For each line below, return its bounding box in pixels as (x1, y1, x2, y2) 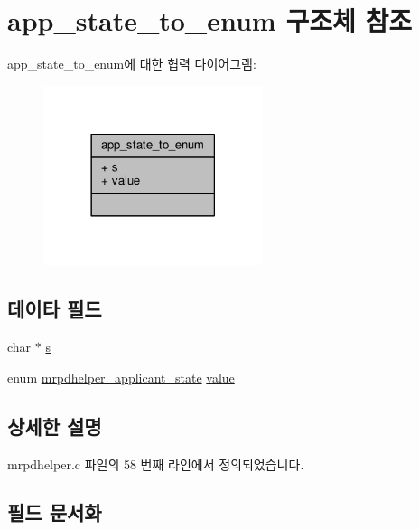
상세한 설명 (7, 412, 102, 440)
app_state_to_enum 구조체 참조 (7, 2, 412, 39)
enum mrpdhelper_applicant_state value (7, 367, 235, 386)
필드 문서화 (7, 498, 102, 526)
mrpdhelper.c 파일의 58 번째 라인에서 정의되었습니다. (7, 454, 304, 473)
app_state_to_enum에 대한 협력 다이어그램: (7, 54, 256, 73)
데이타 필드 (7, 295, 102, 323)
